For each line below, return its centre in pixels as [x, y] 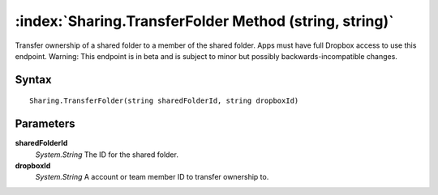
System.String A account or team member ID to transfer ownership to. [152, 177]
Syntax [33, 80]
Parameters [45, 124]
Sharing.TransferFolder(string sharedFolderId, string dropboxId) [164, 101]
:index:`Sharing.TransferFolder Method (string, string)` [204, 21]
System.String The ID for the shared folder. [107, 155]
